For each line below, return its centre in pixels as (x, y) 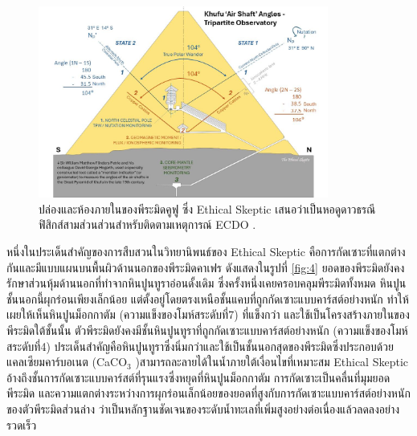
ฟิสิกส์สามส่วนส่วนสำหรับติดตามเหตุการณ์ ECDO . (147, 224)
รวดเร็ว (22, 424)
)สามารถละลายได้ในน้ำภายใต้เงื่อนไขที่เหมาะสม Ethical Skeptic (272, 362)
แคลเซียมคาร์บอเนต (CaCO (67, 362)
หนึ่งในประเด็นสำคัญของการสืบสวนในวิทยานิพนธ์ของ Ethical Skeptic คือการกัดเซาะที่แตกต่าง (206, 252)
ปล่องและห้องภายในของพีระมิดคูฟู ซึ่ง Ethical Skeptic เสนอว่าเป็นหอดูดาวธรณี (207, 208)
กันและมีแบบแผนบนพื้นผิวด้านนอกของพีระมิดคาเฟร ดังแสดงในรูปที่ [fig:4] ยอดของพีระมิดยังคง (206, 267)
